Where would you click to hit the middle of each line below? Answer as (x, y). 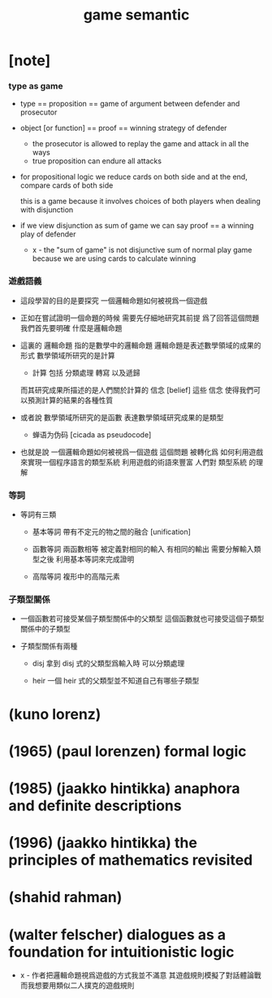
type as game (36, 86)
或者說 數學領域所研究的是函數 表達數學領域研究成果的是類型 (122, 417)
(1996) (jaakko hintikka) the (103, 843)
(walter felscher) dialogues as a (117, 934)
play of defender (48, 234)
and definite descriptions (95, 805)
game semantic (136, 15)
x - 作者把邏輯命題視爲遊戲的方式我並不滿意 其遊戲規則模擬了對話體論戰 (140, 975)
